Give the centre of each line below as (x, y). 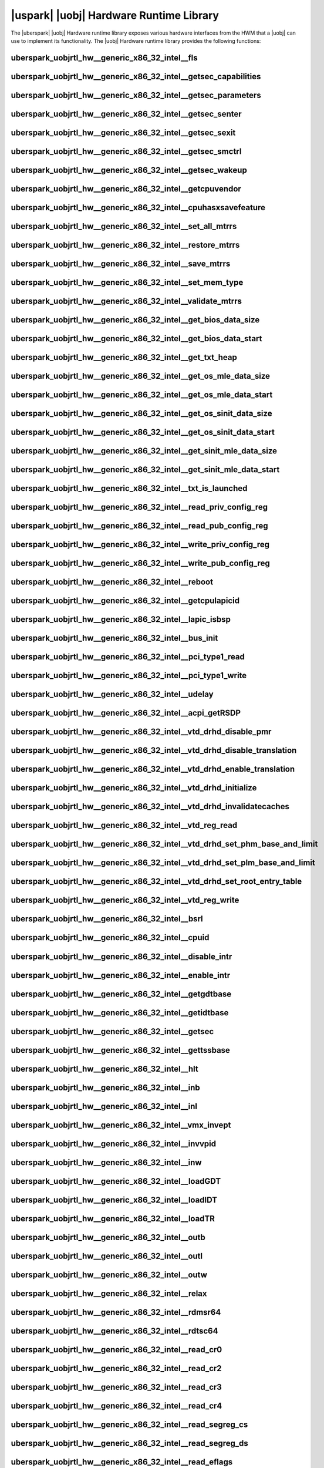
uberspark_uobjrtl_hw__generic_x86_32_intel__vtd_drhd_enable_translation (153, 769)
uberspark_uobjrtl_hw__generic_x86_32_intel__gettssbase (120, 1050)
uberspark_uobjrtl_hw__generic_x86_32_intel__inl (104, 1106)
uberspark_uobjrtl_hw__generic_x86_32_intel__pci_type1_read (128, 657)
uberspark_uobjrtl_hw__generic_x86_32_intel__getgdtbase (121, 994)
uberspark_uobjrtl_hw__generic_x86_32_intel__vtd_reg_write (125, 900)
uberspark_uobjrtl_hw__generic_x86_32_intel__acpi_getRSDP (126, 713)
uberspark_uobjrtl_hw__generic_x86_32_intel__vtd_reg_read (124, 825)
